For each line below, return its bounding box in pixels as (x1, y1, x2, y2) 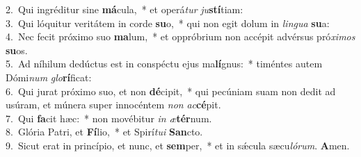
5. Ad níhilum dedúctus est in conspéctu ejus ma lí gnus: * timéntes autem (6, 56, 323, 71)
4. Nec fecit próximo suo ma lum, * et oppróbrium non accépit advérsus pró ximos (6, 29, 355, 44)
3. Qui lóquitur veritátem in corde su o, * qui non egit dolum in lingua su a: (6, 15, 330, 30)
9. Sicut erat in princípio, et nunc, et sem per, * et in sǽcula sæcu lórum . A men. (6, 138, 350, 152)
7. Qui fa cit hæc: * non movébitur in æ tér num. (6, 110, 212, 125)
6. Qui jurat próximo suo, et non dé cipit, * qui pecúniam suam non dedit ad (6, 83, 336, 98)
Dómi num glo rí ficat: (6, 69, 92, 84)
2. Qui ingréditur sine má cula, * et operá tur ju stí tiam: (6, 2, 243, 16)
